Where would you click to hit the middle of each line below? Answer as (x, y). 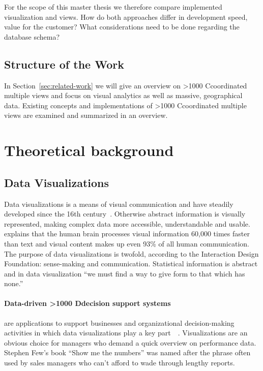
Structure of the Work (64, 64)
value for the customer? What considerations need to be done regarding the (122, 27)
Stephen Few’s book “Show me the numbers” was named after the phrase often (127, 352)
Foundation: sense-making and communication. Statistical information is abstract (131, 264)
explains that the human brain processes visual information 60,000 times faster (127, 234)
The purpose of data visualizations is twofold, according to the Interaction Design (131, 253)
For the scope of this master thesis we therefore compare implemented (113, 7)
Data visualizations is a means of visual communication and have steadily (119, 204)
